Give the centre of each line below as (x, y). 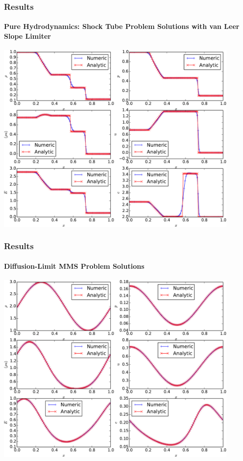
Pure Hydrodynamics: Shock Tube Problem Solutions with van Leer (122, 26)
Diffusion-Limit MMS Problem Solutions (74, 266)
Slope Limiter (27, 36)
